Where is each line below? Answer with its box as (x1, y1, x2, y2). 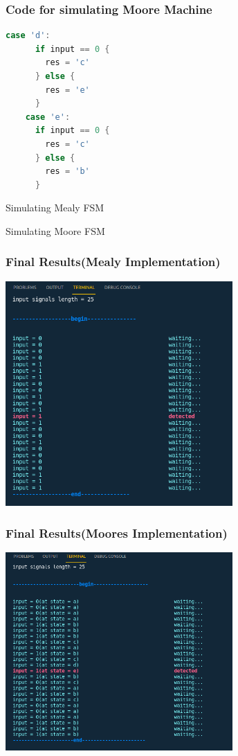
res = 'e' (45, 85, 90, 95)
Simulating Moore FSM (6, 223, 105, 238)
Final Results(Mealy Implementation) (6, 253, 221, 270)
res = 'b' (45, 166, 90, 177)
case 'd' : (6, 30, 51, 41)
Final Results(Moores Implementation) (6, 524, 228, 541)
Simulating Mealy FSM (6, 200, 104, 215)
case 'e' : (25, 112, 71, 122)
